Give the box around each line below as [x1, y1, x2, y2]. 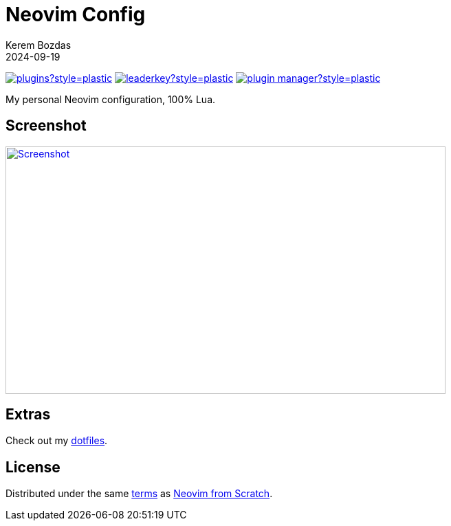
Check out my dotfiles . [5, 435, 108, 447]
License [5, 458, 60, 476]
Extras [5, 406, 51, 424]
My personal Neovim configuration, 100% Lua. [5, 93, 216, 105]
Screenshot [5, 117, 87, 135]
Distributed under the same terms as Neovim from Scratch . [5, 487, 273, 500]
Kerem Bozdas [5, 39, 71, 51]
